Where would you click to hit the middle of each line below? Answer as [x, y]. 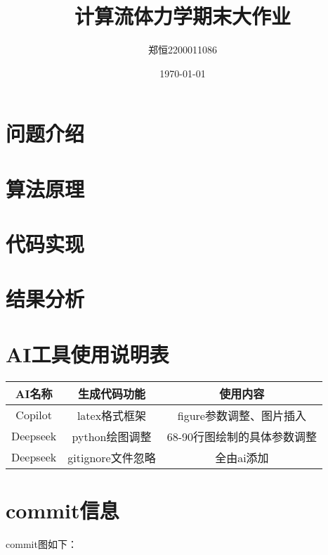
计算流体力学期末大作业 [182, 16]
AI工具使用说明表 [87, 353]
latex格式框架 [112, 415]
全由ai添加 [242, 457]
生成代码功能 [111, 393]
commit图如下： [41, 543]
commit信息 [63, 510]
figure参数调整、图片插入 [242, 415]
